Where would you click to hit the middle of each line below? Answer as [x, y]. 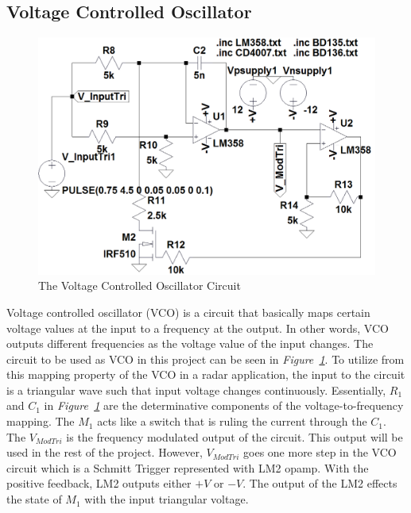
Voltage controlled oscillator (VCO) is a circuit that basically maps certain [188, 312]
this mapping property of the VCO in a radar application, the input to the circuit [206, 374]
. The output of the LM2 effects [320, 483]
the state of [34, 499]
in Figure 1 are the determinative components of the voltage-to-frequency [224, 405]
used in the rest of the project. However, [105, 452]
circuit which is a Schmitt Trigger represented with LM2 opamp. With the [188, 467]
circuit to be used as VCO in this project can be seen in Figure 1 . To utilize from [205, 359]
